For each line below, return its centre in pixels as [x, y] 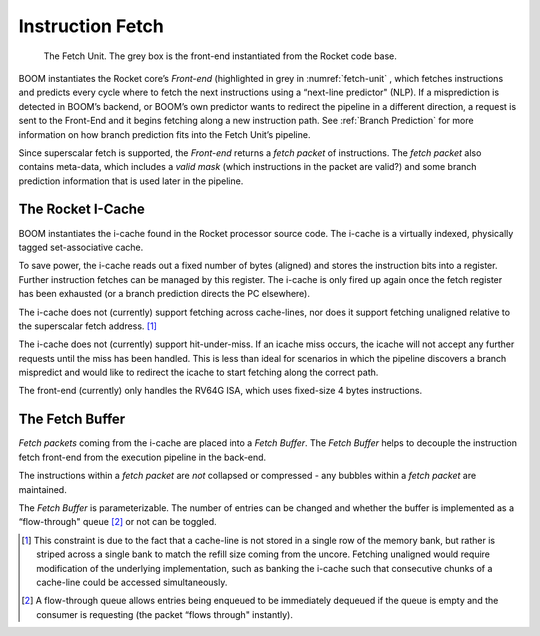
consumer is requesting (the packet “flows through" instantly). [165, 614]
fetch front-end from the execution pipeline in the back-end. [142, 457]
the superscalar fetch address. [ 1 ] [87, 326]
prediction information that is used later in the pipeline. [131, 181]
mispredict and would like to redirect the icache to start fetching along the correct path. [198, 372]
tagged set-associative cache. [81, 247]
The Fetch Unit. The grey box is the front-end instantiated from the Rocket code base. [220, 56]
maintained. [42, 489]
